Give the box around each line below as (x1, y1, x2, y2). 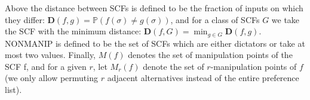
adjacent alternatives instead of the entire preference (107, 72, 299, 84)
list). (5, 83, 22, 96)
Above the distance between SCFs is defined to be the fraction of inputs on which (5, 2, 303, 14)
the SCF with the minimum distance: (5, 25, 142, 37)
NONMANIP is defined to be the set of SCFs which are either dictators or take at (5, 37, 305, 49)
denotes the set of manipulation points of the (128, 49, 293, 61)
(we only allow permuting (5, 72, 98, 84)
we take (271, 13, 300, 25)
